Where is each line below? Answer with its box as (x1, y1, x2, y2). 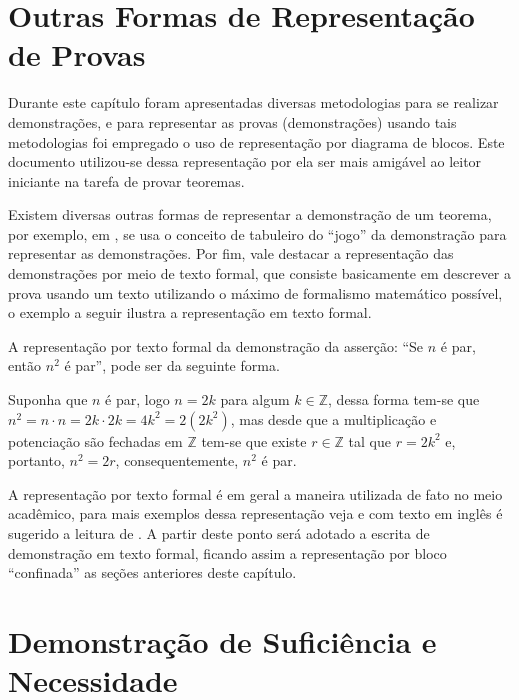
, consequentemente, (115, 450, 239, 471)
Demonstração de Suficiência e (8, 620, 437, 661)
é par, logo (105, 389, 170, 410)
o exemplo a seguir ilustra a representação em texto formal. (8, 302, 372, 323)
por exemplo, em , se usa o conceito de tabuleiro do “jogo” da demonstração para (8, 223, 507, 244)
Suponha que (8, 389, 88, 410)
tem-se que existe (201, 430, 307, 451)
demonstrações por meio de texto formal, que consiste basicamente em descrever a (8, 263, 512, 284)
